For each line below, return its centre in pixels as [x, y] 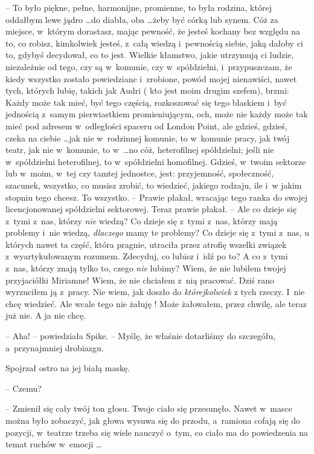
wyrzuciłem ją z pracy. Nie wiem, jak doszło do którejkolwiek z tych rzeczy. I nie [155, 292]
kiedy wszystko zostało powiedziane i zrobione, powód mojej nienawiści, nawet [151, 78]
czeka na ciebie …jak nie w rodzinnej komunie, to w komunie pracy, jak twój [148, 138]
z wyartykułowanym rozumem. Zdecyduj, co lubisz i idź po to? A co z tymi [147, 256]
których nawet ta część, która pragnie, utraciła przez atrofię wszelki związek [146, 244]
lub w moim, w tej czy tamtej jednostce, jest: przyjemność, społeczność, [140, 173]
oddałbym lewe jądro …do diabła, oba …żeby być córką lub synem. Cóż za [142, 19]
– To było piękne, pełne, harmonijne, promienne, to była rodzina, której [139, 7]
